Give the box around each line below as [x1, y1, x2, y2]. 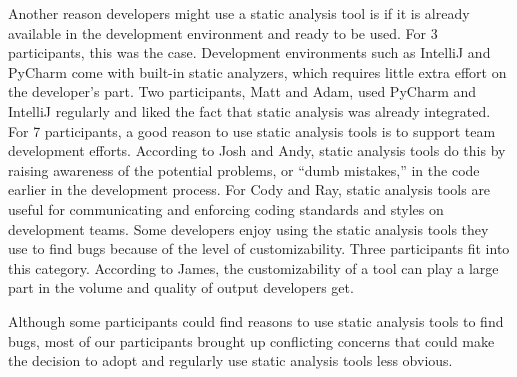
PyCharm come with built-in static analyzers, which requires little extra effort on [8, 61, 507, 82]
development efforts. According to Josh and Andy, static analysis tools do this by [8, 140, 506, 161]
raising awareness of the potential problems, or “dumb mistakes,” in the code [8, 159, 480, 180]
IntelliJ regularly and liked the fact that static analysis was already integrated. [8, 100, 491, 121]
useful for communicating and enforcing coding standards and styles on [8, 198, 444, 219]
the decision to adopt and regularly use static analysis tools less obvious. [8, 350, 453, 371]
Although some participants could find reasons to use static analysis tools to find [8, 310, 504, 331]
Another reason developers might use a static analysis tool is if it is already [8, 3, 470, 23]
